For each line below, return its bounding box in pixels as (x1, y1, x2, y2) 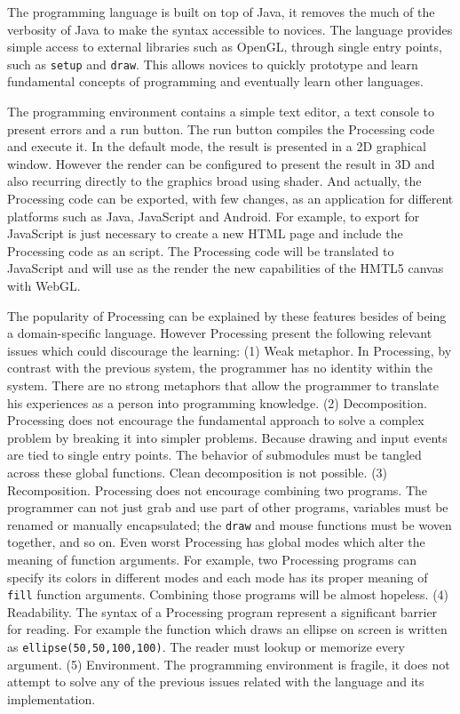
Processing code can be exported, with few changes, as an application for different (7, 189, 454, 207)
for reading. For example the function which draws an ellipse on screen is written (7, 620, 448, 638)
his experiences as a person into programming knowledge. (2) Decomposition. (7, 393, 427, 412)
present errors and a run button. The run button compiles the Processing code (7, 119, 435, 138)
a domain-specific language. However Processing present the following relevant (7, 324, 432, 342)
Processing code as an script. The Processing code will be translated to (7, 241, 394, 260)
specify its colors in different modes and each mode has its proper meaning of (7, 567, 428, 586)
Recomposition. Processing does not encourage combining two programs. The (7, 480, 428, 499)
